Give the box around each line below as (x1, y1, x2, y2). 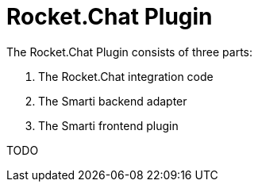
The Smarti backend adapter (38, 94, 187, 108)
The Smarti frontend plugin (38, 118, 179, 132)
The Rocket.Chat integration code (38, 69, 214, 83)
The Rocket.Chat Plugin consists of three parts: (6, 44, 253, 59)
